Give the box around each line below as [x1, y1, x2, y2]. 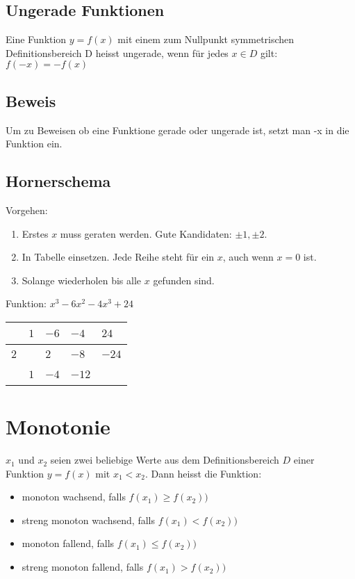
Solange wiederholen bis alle [22, 272, 142, 287]
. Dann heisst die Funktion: [145, 466, 262, 480]
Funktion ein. [6, 136, 63, 151]
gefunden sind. [153, 272, 215, 287]
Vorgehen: [6, 202, 48, 217]
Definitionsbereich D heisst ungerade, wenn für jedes [6, 45, 229, 60]
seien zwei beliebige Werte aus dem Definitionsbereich [50, 452, 279, 467]
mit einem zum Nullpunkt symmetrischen [117, 32, 295, 47]
